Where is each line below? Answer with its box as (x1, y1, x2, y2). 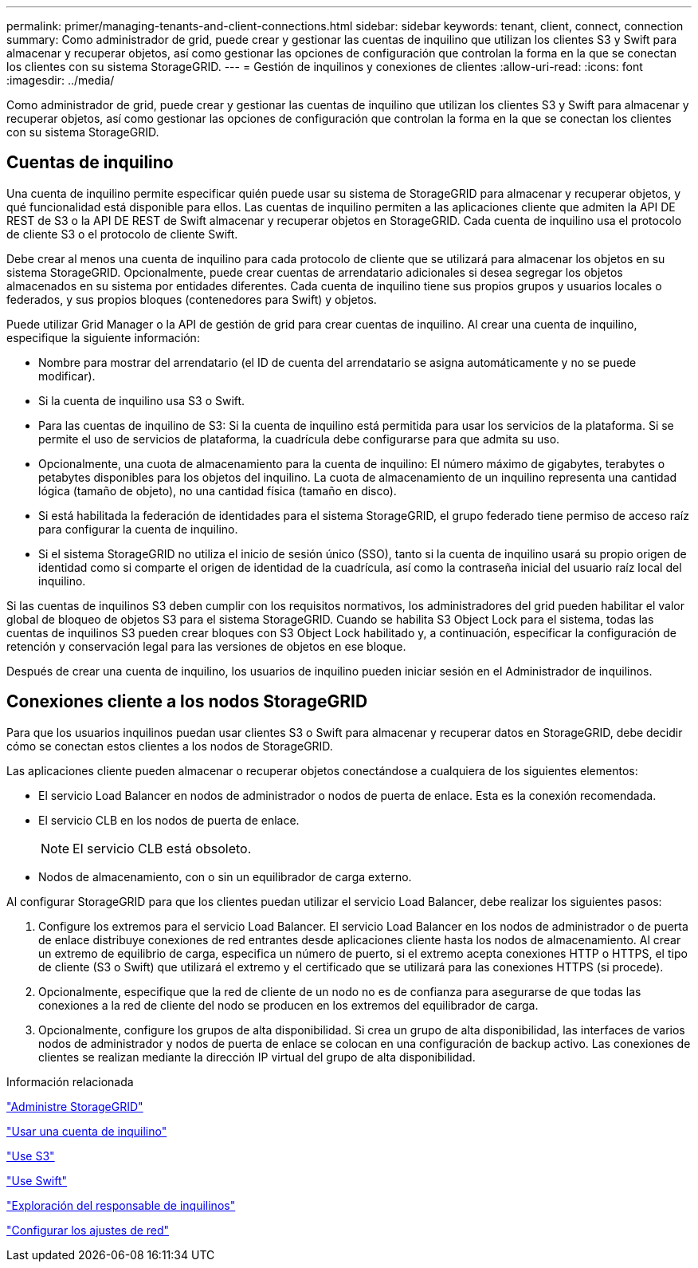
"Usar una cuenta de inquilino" (6, 1124, 167, 1138)
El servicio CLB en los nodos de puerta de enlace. (38, 813, 300, 827)
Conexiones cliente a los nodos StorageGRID (6, 691, 368, 712)
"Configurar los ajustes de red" (6, 1223, 170, 1237)
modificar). (38, 368, 96, 383)
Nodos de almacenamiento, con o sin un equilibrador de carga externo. (38, 869, 412, 884)
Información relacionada (6, 1074, 134, 1089)
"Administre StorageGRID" (6, 1099, 143, 1113)
